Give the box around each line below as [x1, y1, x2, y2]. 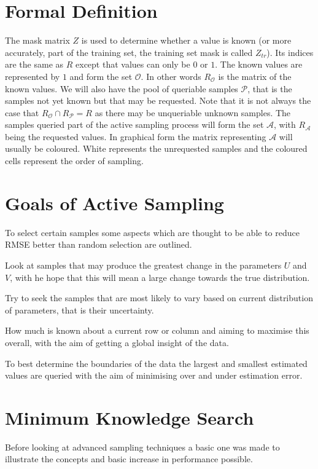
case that [5, 106, 39, 119]
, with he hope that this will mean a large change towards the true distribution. [10, 270, 310, 283]
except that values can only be [76, 58, 190, 71]
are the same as [5, 58, 64, 71]
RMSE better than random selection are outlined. [5, 238, 192, 251]
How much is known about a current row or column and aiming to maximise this [5, 324, 309, 337]
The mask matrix [5, 34, 70, 47]
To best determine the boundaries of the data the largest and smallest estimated [5, 357, 308, 369]
